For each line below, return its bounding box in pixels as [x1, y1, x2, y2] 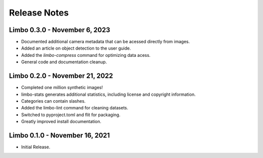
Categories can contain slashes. [21, 98, 86, 104]
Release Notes [9, 7, 69, 18]
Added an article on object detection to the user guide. [21, 45, 131, 51]
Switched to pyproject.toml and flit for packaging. [21, 112, 121, 118]
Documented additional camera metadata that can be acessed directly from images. [21, 39, 190, 45]
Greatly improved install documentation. [21, 119, 102, 124]
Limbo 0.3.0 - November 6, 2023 [9, 26, 111, 34]
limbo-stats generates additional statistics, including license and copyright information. [21, 91, 196, 97]
